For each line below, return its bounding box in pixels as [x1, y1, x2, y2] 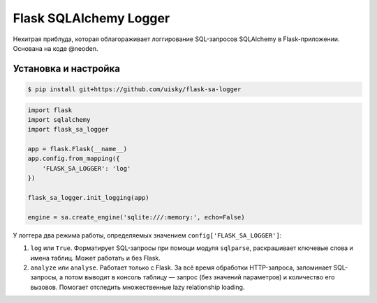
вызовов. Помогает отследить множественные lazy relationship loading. [30, 283, 245, 291]
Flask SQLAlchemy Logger [13, 10, 170, 26]
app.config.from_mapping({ [27, 155, 120, 163]
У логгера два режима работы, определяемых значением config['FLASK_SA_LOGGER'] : [13, 231, 282, 240]
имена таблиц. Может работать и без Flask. [30, 254, 161, 262]
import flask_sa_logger [27, 125, 110, 134]
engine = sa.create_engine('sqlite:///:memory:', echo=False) [27, 213, 245, 221]
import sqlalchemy [27, 116, 91, 123]
